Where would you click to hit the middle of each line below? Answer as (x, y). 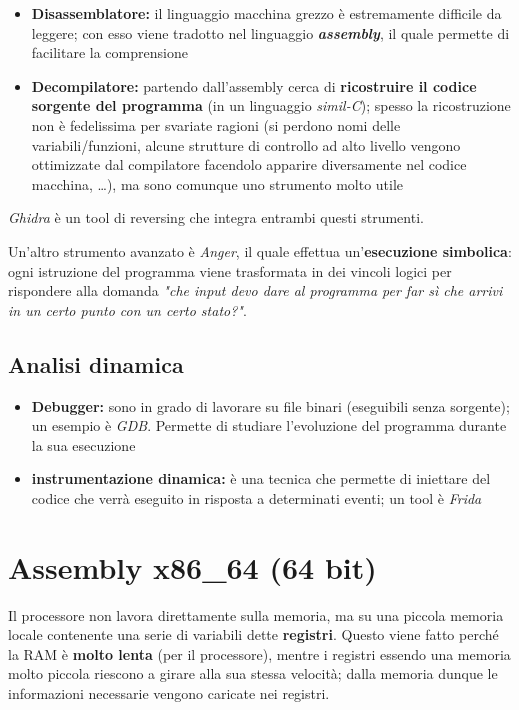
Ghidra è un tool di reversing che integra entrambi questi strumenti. (216, 217)
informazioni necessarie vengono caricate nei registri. (169, 692)
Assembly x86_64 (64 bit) (192, 566)
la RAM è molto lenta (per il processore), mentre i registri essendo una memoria (259, 653)
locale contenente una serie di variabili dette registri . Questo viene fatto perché (253, 634)
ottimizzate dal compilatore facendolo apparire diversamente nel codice (249, 164)
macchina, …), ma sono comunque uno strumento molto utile (217, 183)
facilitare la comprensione (109, 52)
